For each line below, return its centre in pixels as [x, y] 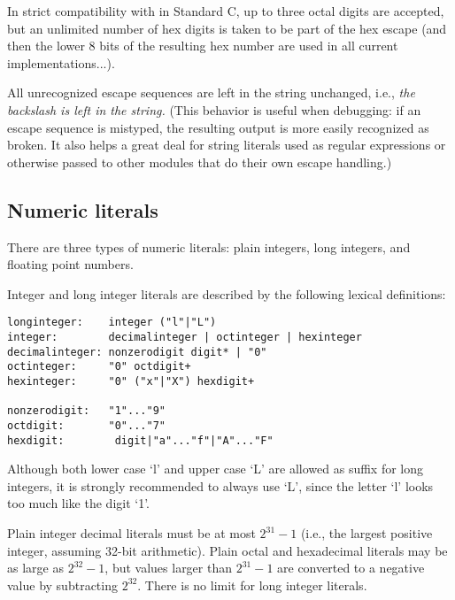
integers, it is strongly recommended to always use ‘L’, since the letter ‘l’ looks [220, 485]
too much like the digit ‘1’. [78, 503]
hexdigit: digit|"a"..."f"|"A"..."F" [140, 440]
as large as [35, 568]
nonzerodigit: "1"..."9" [86, 411]
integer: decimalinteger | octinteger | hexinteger [185, 337]
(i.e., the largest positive [366, 533]
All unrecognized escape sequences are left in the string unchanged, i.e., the [211, 92]
